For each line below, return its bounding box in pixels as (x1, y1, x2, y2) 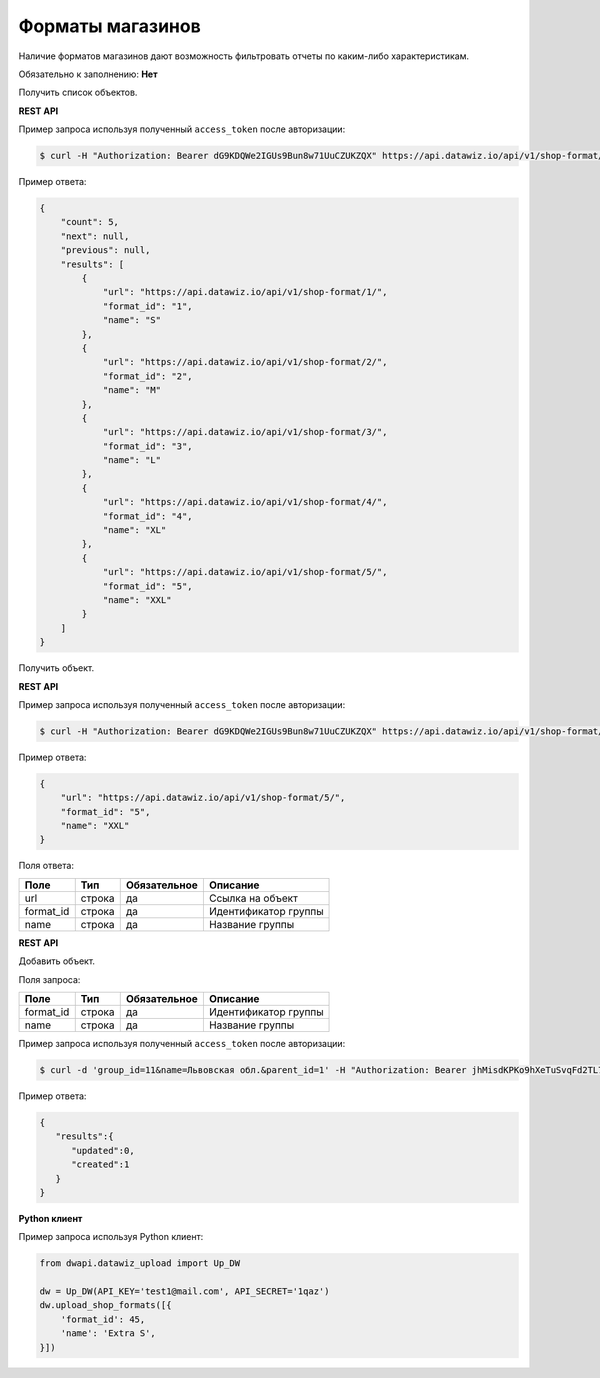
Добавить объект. (18, 955, 95, 967)
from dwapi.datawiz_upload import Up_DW (39, 1258, 240, 1269)
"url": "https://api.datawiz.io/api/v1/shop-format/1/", (102, 286, 388, 298)
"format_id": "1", (102, 300, 194, 312)
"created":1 (71, 1159, 130, 1170)
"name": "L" (102, 455, 162, 466)
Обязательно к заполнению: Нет (18, 68, 159, 80)
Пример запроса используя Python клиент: (18, 1231, 204, 1243)
